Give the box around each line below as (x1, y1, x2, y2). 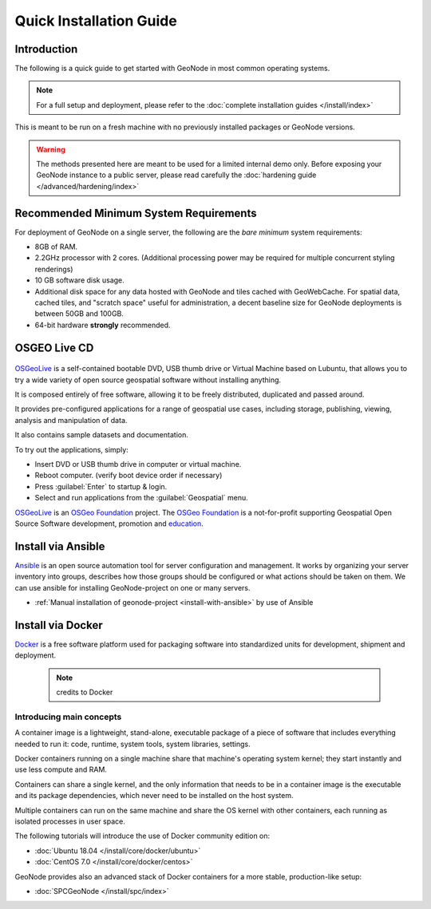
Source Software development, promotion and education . (14, 519, 204, 528)
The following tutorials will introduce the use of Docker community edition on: (14, 831, 271, 841)
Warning (36, 144, 65, 154)
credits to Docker (56, 687, 113, 698)
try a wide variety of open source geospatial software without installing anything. (14, 375, 282, 385)
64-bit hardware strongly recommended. (34, 320, 171, 330)
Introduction (14, 42, 78, 56)
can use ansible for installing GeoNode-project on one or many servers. (14, 583, 251, 592)
